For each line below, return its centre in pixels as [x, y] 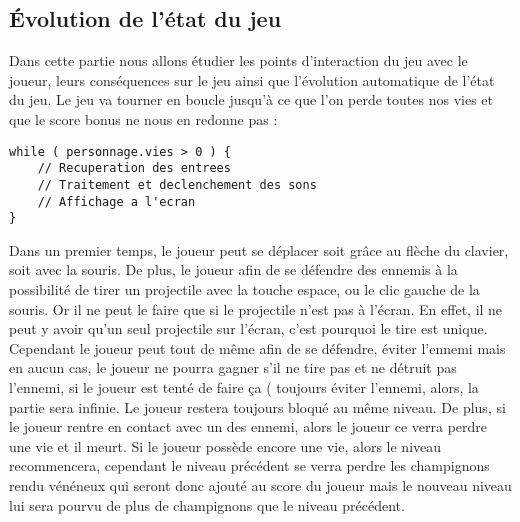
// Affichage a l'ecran [116, 201]
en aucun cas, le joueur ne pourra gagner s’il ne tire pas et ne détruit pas [233, 367]
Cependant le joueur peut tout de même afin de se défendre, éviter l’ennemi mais [257, 347]
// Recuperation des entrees [134, 168]
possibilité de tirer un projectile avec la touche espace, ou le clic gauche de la [244, 289]
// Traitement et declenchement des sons [177, 184]
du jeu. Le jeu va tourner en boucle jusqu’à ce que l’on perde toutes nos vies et [251, 99]
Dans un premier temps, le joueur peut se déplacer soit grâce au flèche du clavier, [259, 249]
